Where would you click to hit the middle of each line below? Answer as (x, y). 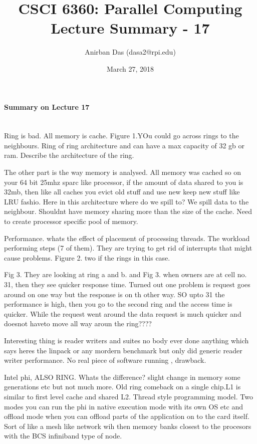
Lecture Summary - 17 (130, 28)
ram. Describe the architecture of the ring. (69, 155)
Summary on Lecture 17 (47, 106)
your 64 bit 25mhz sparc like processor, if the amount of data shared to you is (124, 182)
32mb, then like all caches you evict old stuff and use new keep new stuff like (122, 192)
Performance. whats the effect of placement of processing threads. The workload (127, 238)
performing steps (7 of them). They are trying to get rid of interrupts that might (128, 248)
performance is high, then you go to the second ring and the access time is (118, 304)
